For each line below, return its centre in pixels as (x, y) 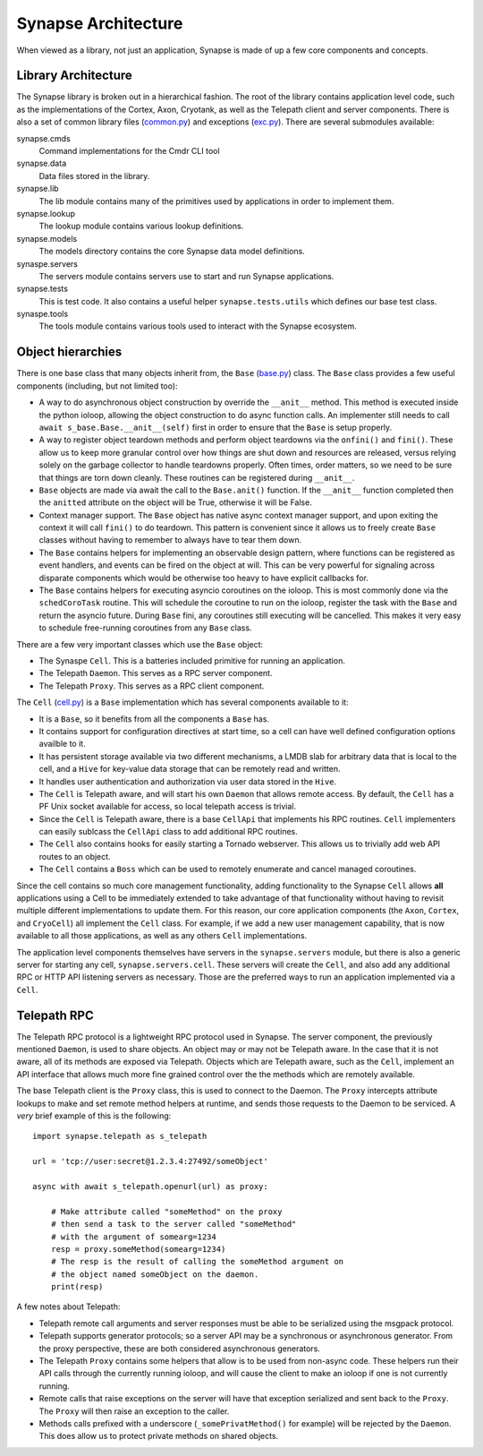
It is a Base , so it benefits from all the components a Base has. (154, 719)
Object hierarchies (69, 352)
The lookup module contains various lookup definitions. (141, 226)
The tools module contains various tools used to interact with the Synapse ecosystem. (198, 326)
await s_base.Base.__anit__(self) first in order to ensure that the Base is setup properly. (216, 427)
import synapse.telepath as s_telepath (120, 1136)
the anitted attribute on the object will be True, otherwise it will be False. (175, 502)
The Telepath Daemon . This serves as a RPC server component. (156, 673)
